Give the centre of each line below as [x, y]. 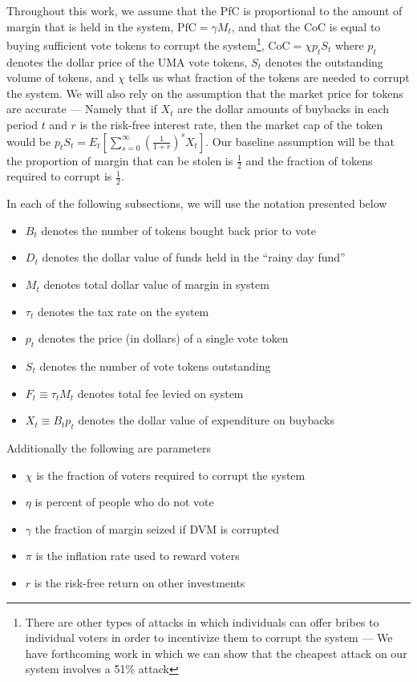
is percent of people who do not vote [124, 502]
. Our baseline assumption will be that [300, 141]
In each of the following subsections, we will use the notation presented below [197, 203]
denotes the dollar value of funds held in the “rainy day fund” [194, 257]
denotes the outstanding [324, 61]
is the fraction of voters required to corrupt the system [171, 475]
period [22, 125]
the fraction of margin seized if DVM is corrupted [157, 528]
